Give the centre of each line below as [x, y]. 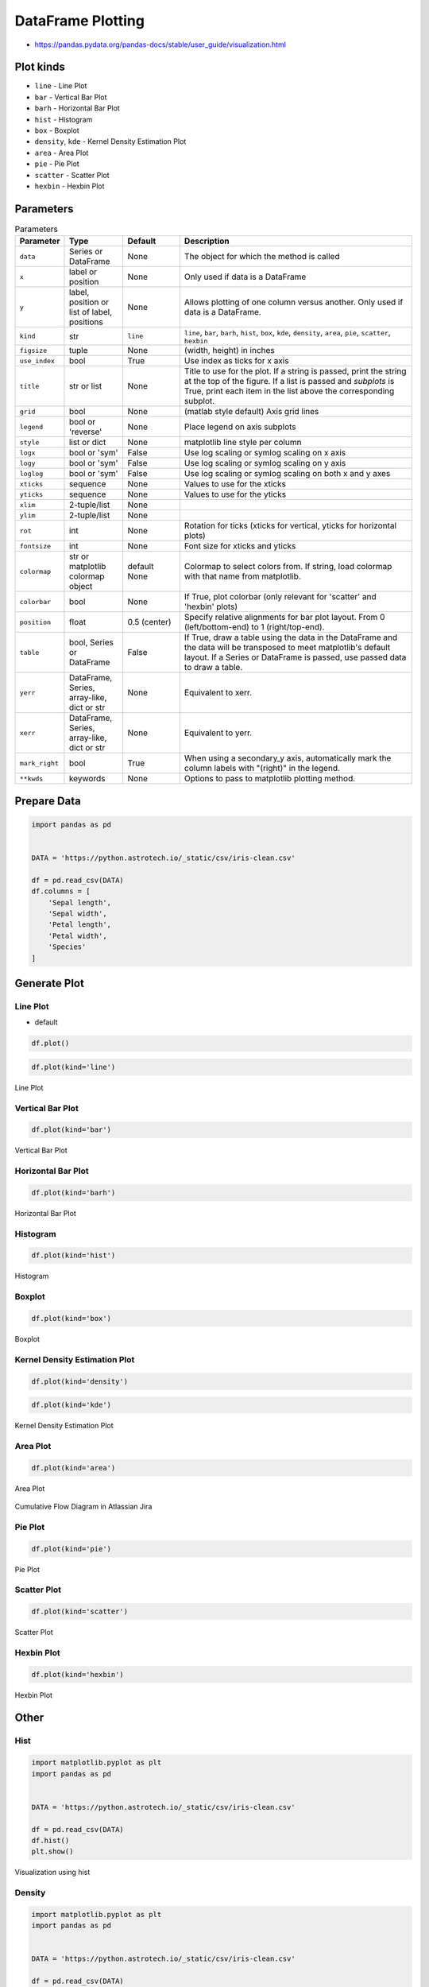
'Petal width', [77, 935]
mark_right [39, 763]
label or [83, 272]
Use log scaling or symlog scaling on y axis [265, 463]
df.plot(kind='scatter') [80, 1612]
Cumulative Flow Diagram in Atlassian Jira [83, 1507]
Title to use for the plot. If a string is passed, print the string [295, 371]
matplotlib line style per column [243, 443]
